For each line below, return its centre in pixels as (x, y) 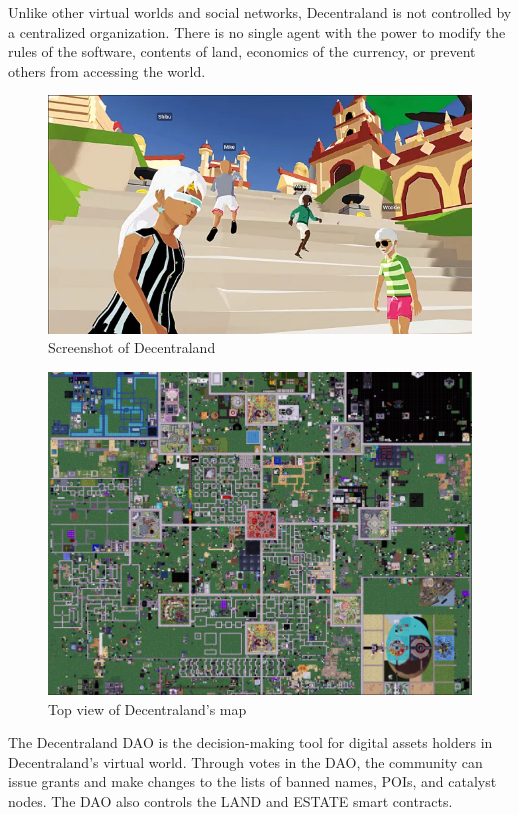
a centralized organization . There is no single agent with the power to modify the (257, 31)
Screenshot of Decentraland (132, 347)
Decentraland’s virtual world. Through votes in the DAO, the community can (245, 761)
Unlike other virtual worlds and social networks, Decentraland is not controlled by (260, 12)
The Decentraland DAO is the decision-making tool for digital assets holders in (250, 742)
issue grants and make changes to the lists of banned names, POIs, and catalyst (252, 781)
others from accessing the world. (107, 70)
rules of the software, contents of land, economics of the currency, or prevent (242, 51)
